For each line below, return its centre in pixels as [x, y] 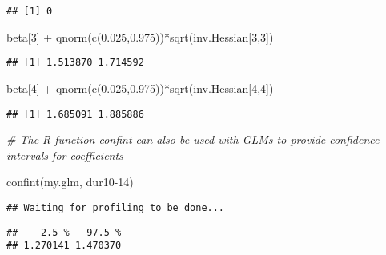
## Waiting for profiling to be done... [116, 207]
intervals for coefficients [65, 155]
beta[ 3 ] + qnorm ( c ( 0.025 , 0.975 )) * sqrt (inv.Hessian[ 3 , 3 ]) [140, 36]
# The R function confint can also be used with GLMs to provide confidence [193, 139]
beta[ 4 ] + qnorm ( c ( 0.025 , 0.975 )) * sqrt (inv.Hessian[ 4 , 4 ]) [140, 88]
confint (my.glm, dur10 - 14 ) [70, 182]
